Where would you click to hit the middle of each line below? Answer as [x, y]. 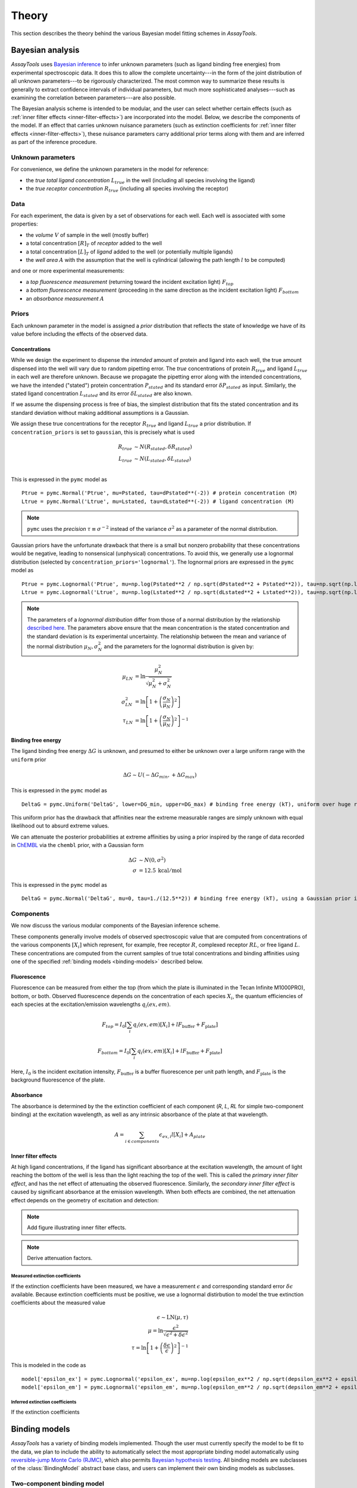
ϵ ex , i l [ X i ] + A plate [182, 1135]
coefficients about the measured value [58, 1303]
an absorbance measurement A [65, 298]
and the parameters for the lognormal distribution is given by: [179, 646]
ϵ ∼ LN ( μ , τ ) [173, 1317]
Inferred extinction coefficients [44, 1402]
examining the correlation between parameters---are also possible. [93, 98]
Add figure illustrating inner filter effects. [77, 1228]
